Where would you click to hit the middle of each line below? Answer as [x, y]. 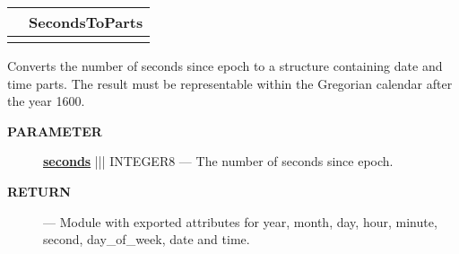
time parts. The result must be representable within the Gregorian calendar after [230, 83]
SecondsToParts [86, 22]
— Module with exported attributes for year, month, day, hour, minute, [240, 221]
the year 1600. [46, 101]
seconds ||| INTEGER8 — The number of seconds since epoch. [218, 161]
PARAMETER [55, 131]
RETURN [39, 191]
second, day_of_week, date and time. [147, 239]
